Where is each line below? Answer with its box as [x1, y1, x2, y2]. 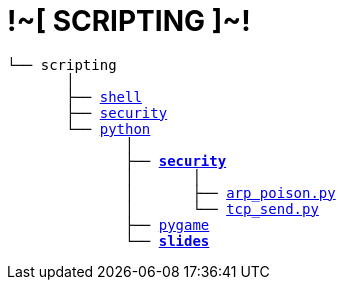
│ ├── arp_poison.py [125, 184, 336, 201]
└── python [66, 120, 151, 137]
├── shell [66, 88, 142, 105]
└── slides [125, 232, 210, 249]
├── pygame [125, 216, 210, 233]
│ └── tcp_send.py [125, 200, 319, 217]
